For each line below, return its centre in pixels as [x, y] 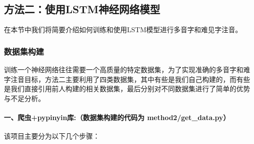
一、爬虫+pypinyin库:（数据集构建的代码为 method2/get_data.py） [117, 117]
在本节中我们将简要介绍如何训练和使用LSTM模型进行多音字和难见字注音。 [123, 30]
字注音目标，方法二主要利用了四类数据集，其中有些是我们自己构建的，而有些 [127, 79]
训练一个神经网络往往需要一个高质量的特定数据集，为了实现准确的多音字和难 [127, 70]
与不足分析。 [24, 98]
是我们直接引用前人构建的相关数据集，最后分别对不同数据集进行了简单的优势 [127, 89]
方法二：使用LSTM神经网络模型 [82, 9]
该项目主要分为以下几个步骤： [52, 136]
